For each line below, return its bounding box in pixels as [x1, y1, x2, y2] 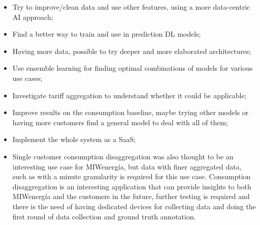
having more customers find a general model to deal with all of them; [12, 117, 228, 127]
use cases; [12, 72, 43, 83]
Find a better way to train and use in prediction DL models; [12, 29, 201, 39]
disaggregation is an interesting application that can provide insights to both [12, 181, 251, 191]
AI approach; [12, 11, 53, 22]
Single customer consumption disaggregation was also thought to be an [12, 151, 234, 161]
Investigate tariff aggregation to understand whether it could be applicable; [12, 90, 247, 100]
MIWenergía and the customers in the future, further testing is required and [12, 191, 250, 202]
